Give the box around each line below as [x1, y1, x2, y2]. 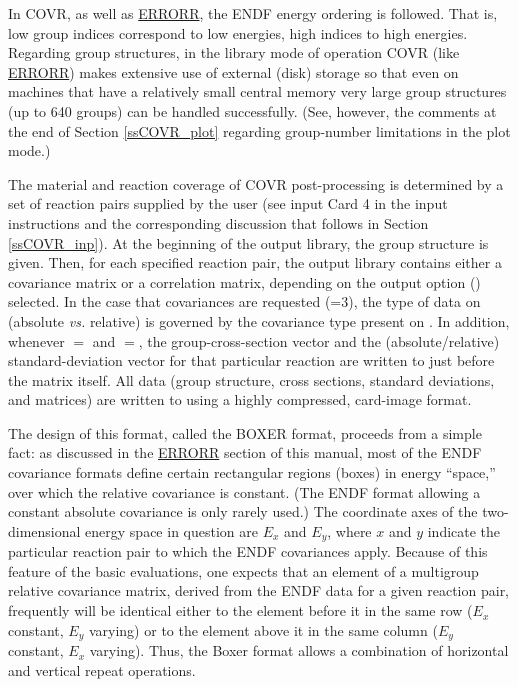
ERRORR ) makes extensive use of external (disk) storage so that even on [8, 61, 459, 82]
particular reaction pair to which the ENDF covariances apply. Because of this [8, 541, 488, 562]
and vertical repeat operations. [8, 659, 196, 680]
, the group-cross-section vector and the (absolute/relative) [138, 330, 500, 351]
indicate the [427, 520, 501, 541]
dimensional [8, 520, 81, 541]
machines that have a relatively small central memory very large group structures [8, 81, 507, 102]
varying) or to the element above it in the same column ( [88, 619, 438, 640]
